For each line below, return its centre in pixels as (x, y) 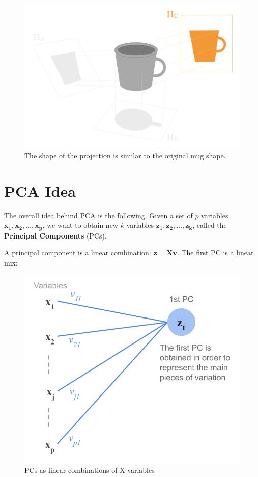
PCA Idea (40, 190)
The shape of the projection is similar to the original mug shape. (125, 156)
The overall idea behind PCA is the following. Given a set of (98, 215)
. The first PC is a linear (215, 253)
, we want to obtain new (80, 225)
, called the (210, 225)
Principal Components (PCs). (55, 235)
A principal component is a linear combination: (78, 253)
